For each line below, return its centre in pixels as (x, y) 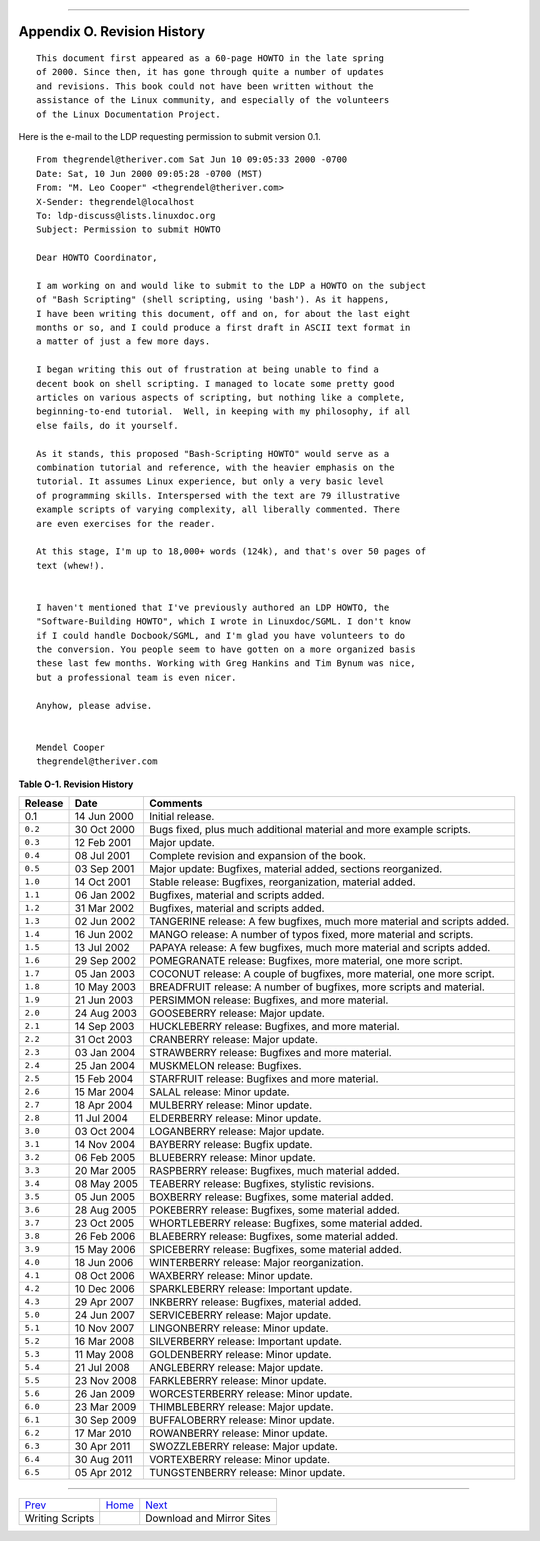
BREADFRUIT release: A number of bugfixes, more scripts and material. (316, 987)
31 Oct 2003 (103, 1039)
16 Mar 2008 (104, 1341)
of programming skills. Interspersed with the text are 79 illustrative (218, 495)
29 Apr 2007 (104, 1302)
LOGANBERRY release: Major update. (236, 1131)
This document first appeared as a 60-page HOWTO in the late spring (210, 58)
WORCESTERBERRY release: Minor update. (250, 1393)
